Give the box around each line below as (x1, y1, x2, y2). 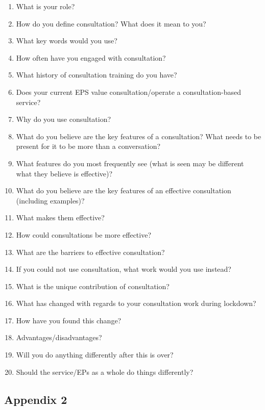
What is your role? (16, 1, 75, 11)
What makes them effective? (16, 212, 105, 223)
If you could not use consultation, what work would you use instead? (16, 264, 231, 274)
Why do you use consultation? (16, 114, 111, 124)
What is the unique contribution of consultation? (16, 280, 170, 291)
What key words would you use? (16, 35, 117, 46)
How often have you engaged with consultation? (16, 52, 166, 63)
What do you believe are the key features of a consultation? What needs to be (16, 131, 261, 141)
